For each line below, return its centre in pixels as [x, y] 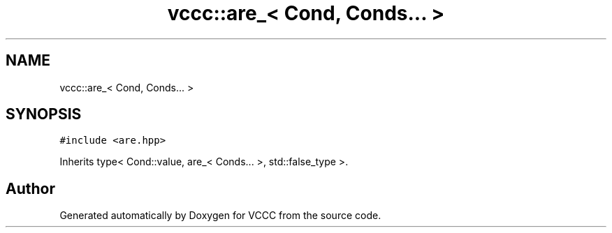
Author [30, 188]
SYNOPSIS [44, 114]
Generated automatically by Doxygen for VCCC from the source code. [220, 216]
